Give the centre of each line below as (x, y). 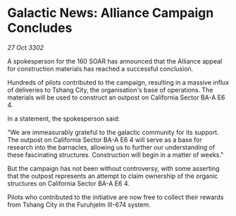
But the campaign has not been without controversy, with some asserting (113, 168)
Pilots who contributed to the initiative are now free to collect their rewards (116, 197)
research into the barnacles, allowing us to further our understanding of (111, 147)
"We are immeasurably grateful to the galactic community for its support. (113, 132)
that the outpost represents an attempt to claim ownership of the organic (113, 176)
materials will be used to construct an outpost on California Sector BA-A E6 (116, 97)
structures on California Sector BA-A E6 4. (69, 183)
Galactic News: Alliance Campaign (111, 13)
